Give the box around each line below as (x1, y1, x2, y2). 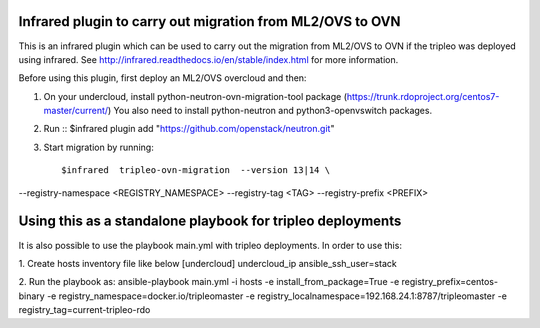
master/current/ (43, 105, 109, 117)
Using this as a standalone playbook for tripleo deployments (18, 213, 402, 230)
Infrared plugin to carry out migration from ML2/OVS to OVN (18, 13, 401, 30)
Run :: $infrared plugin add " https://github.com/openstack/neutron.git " (43, 123, 335, 135)
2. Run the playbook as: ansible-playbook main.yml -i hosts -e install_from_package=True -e (18, 276, 400, 288)
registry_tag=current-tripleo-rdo (18, 304, 151, 316)
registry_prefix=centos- (401, 276, 499, 288)
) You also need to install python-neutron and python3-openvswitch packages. (107, 105, 433, 117)
